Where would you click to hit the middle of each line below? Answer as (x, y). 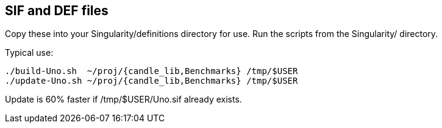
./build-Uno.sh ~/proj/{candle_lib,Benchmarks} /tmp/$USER (151, 71)
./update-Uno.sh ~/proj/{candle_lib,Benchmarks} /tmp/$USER (151, 81)
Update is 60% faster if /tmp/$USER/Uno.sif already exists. (123, 99)
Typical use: (29, 53)
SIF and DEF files (57, 11)
